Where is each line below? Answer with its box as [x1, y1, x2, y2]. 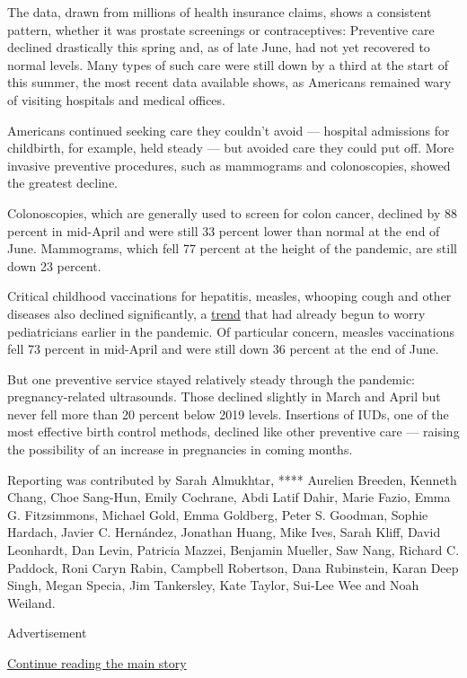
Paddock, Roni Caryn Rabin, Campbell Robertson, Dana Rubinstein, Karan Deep [7, 558, 459, 577]
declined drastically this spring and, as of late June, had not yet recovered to [7, 38, 430, 57]
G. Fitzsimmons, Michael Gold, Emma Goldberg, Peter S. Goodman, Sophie [7, 505, 428, 524]
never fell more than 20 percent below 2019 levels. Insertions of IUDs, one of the [7, 404, 449, 423]
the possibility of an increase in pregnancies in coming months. [7, 440, 353, 459]
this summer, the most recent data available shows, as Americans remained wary [7, 73, 452, 92]
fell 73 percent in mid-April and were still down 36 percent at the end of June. [7, 339, 439, 358]
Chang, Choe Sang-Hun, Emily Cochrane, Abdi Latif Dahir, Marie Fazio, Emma [7, 488, 451, 506]
